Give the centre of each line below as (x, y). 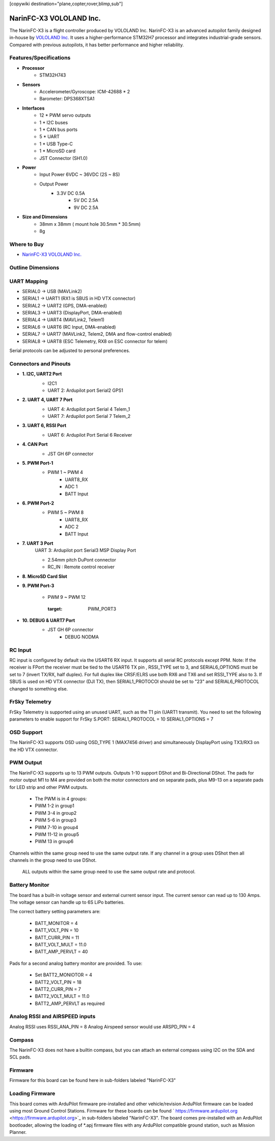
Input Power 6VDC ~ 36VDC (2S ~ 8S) (80, 175)
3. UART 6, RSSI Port (44, 426)
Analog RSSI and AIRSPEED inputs (52, 1017)
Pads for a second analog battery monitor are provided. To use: (76, 963)
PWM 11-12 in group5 (57, 834)
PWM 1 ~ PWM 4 (65, 472)
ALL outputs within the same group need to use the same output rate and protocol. (109, 872)
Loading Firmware (32, 1094)
